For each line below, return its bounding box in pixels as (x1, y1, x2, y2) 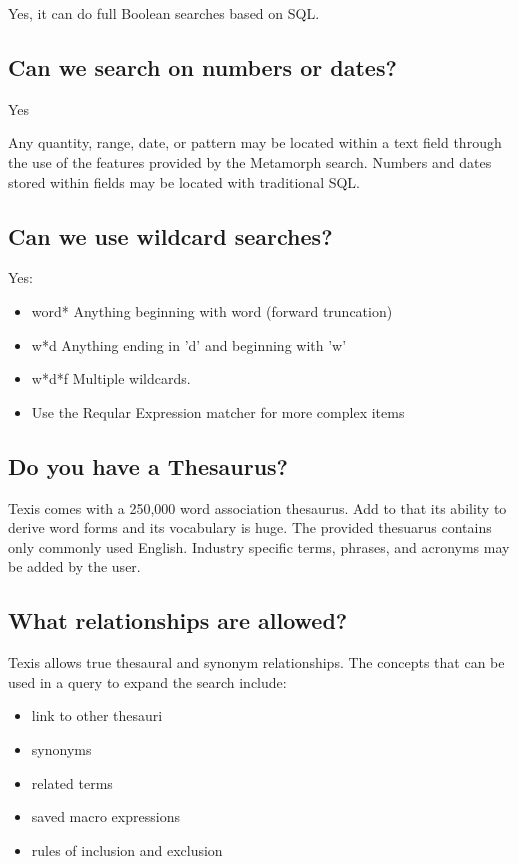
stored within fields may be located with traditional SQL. (8, 171, 361, 192)
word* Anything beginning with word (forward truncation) (31, 300, 393, 321)
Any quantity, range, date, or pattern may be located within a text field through (8, 132, 502, 153)
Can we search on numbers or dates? (8, 51, 397, 82)
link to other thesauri (31, 705, 163, 726)
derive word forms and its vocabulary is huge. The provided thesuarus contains (8, 517, 492, 538)
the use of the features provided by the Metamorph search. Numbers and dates (8, 151, 492, 172)
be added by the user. (8, 556, 141, 577)
